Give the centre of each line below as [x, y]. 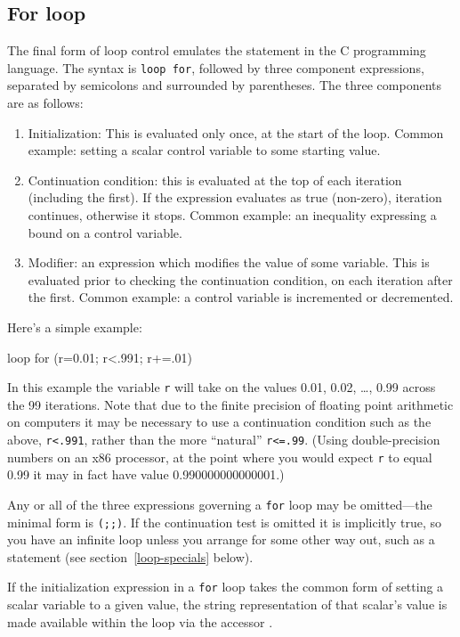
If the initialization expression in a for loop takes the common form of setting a [226, 587]
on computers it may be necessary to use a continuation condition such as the [219, 422]
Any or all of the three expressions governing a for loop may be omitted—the [220, 504]
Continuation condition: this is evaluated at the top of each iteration [215, 180]
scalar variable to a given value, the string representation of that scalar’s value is [227, 604]
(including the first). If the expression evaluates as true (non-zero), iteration [235, 197]
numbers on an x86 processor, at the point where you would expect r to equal [220, 457]
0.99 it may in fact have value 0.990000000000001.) [146, 474]
